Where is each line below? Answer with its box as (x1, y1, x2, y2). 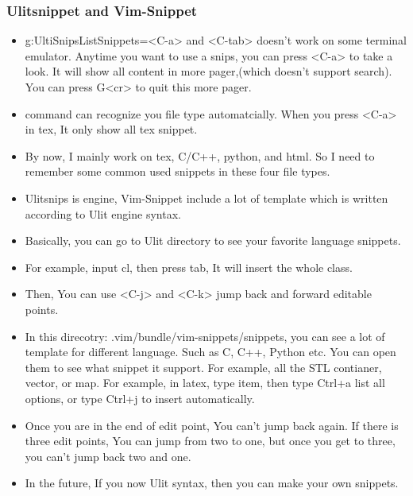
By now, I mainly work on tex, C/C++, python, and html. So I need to (25, 147, 375, 164)
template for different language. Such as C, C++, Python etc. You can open (25, 343, 396, 360)
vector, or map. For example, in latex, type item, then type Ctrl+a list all (25, 374, 385, 391)
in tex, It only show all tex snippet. (25, 121, 198, 138)
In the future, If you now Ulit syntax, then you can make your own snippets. (25, 475, 399, 491)
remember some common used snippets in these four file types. (25, 163, 330, 180)
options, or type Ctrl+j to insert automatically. (25, 389, 255, 406)
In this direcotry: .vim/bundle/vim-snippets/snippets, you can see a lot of (25, 327, 385, 344)
